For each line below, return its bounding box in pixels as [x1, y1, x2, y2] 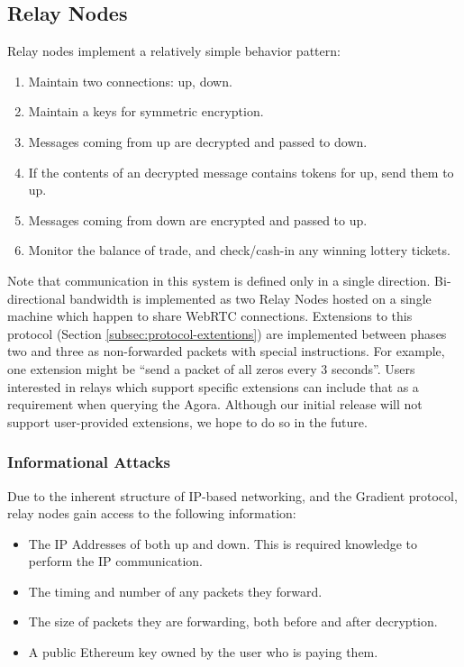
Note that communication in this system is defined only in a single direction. [7, 270, 431, 289]
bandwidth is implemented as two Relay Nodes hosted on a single [69, 288, 432, 307]
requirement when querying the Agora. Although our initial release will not [7, 395, 423, 414]
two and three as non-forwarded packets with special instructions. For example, [7, 342, 445, 361]
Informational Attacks [7, 451, 170, 473]
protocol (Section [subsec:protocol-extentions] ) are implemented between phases [7, 324, 447, 343]
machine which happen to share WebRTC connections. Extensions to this [7, 306, 413, 325]
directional [7, 288, 66, 307]
